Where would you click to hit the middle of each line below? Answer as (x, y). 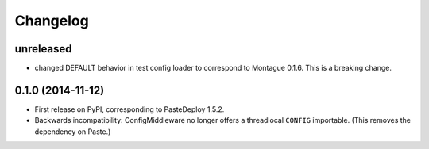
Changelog (52, 21)
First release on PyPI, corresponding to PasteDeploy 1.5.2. (129, 109)
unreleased (43, 49)
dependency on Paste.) (73, 132)
